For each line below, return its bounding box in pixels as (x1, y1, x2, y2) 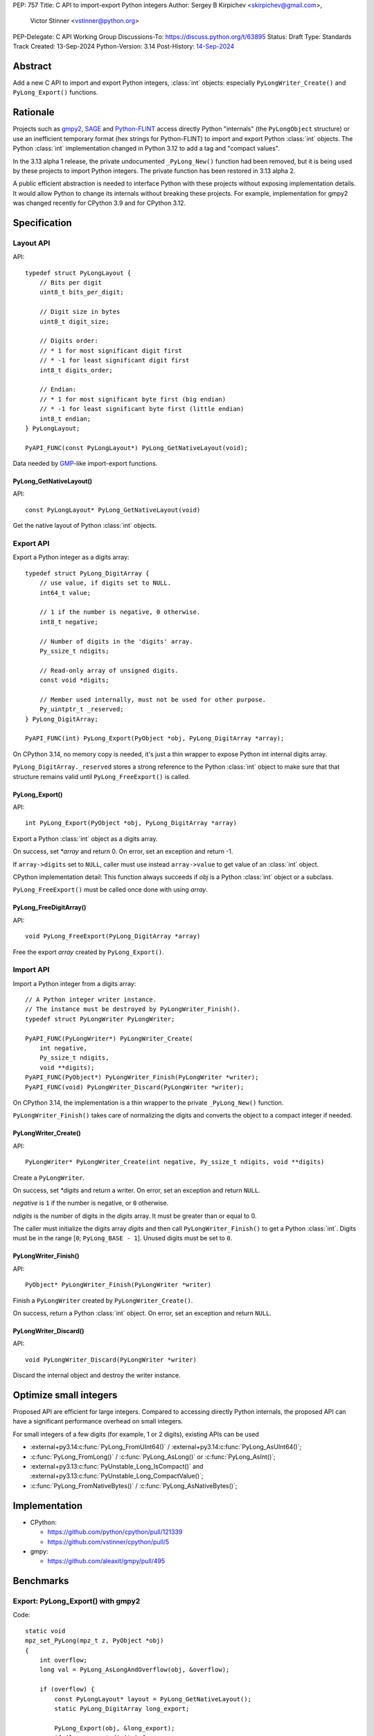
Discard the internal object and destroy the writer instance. (12, 1371, 181, 1380)
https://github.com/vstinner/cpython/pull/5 (47, 1537, 170, 1546)
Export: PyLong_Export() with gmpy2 (12, 1596, 141, 1606)
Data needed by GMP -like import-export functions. (12, 459, 158, 468)
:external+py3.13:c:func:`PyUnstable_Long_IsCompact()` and (30, 1462, 204, 1471)
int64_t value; (39, 589, 91, 596)
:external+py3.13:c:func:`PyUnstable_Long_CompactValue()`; (30, 1472, 204, 1480)
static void (25, 1627, 66, 1635)
